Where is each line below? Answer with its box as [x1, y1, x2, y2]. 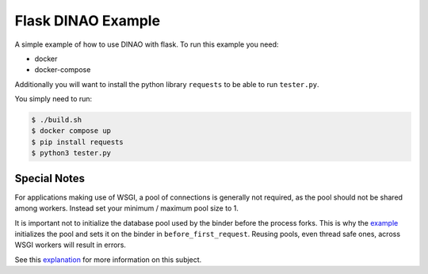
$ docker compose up [31, 127, 111, 135]
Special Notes [14, 171, 86, 185]
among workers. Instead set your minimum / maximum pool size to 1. [14, 204, 239, 213]
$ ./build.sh [31, 116, 82, 124]
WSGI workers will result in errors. [14, 240, 127, 249]
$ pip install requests [31, 137, 124, 147]
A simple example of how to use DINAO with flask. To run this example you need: [14, 40, 279, 49]
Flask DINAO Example [14, 12, 161, 29]
